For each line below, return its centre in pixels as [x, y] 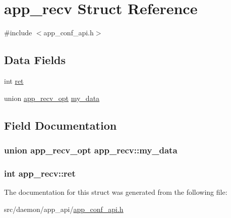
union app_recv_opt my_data [52, 98]
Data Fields [35, 60]
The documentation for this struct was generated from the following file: [116, 192]
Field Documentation [61, 125]
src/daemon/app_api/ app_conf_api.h [64, 209]
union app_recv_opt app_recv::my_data [91, 150]
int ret [14, 80]
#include [18, 33]
